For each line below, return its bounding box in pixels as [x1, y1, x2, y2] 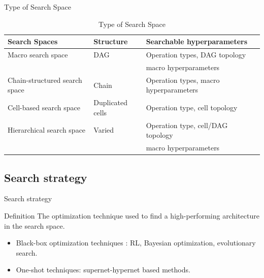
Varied [93, 125, 114, 135]
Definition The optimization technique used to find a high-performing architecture [4, 210, 259, 221]
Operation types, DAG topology [146, 49, 246, 60]
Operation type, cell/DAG [146, 119, 228, 130]
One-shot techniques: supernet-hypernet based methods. [16, 264, 190, 275]
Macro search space [8, 49, 68, 60]
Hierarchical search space [8, 125, 86, 135]
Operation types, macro [146, 74, 220, 85]
